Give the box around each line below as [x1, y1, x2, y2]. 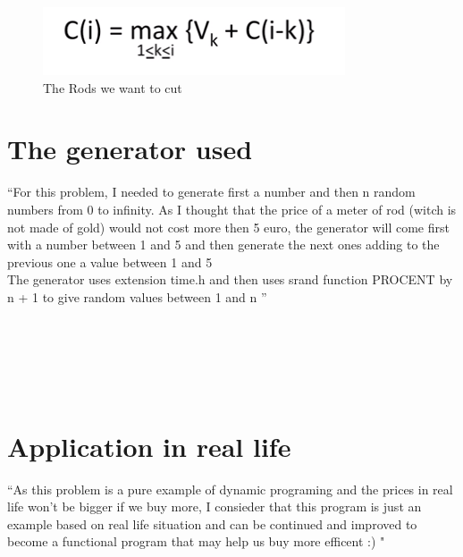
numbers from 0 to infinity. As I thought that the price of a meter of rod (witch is [7, 199, 457, 218]
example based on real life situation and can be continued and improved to [7, 514, 417, 533]
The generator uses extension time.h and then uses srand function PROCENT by [7, 270, 453, 289]
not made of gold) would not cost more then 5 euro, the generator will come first [7, 217, 450, 236]
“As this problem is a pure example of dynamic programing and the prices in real [7, 479, 453, 498]
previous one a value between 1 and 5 [7, 252, 213, 271]
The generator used [7, 131, 253, 167]
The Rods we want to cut [43, 78, 182, 97]
